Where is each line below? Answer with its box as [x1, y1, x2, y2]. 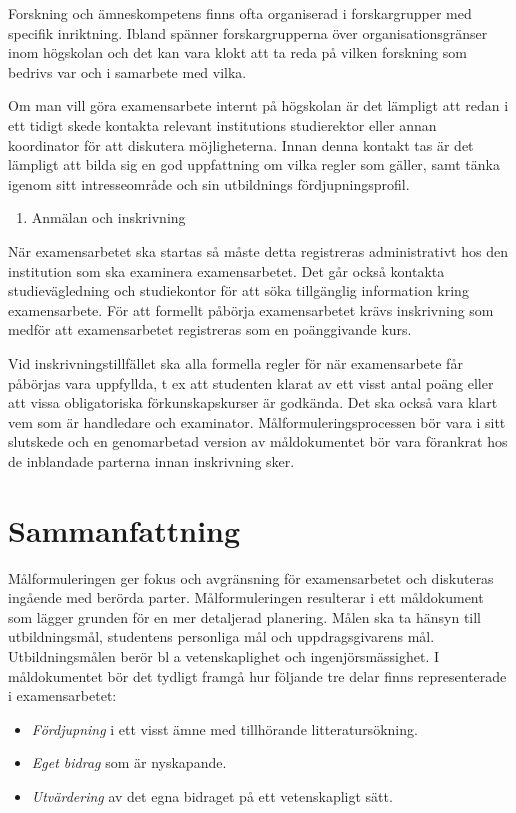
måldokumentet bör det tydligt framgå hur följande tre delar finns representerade [8, 665, 507, 686]
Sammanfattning [8, 509, 241, 550]
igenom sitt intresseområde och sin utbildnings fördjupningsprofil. [8, 173, 410, 194]
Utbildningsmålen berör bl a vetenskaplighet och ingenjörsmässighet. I [8, 645, 440, 666]
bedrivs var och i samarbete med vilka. [8, 61, 247, 82]
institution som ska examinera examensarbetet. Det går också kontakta [8, 260, 445, 281]
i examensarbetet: [8, 685, 117, 706]
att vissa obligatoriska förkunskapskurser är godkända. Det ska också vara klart [8, 392, 498, 413]
